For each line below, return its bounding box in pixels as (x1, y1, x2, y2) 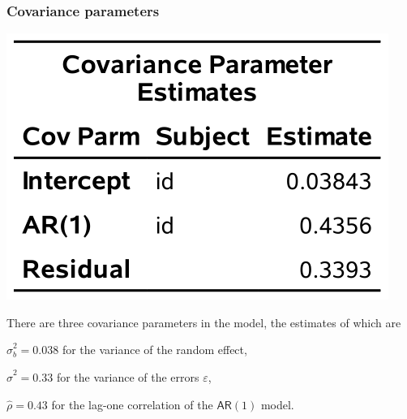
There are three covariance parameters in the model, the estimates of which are (6, 313, 401, 330)
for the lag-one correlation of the (51, 395, 213, 413)
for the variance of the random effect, (62, 341, 247, 358)
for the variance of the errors (56, 369, 199, 385)
